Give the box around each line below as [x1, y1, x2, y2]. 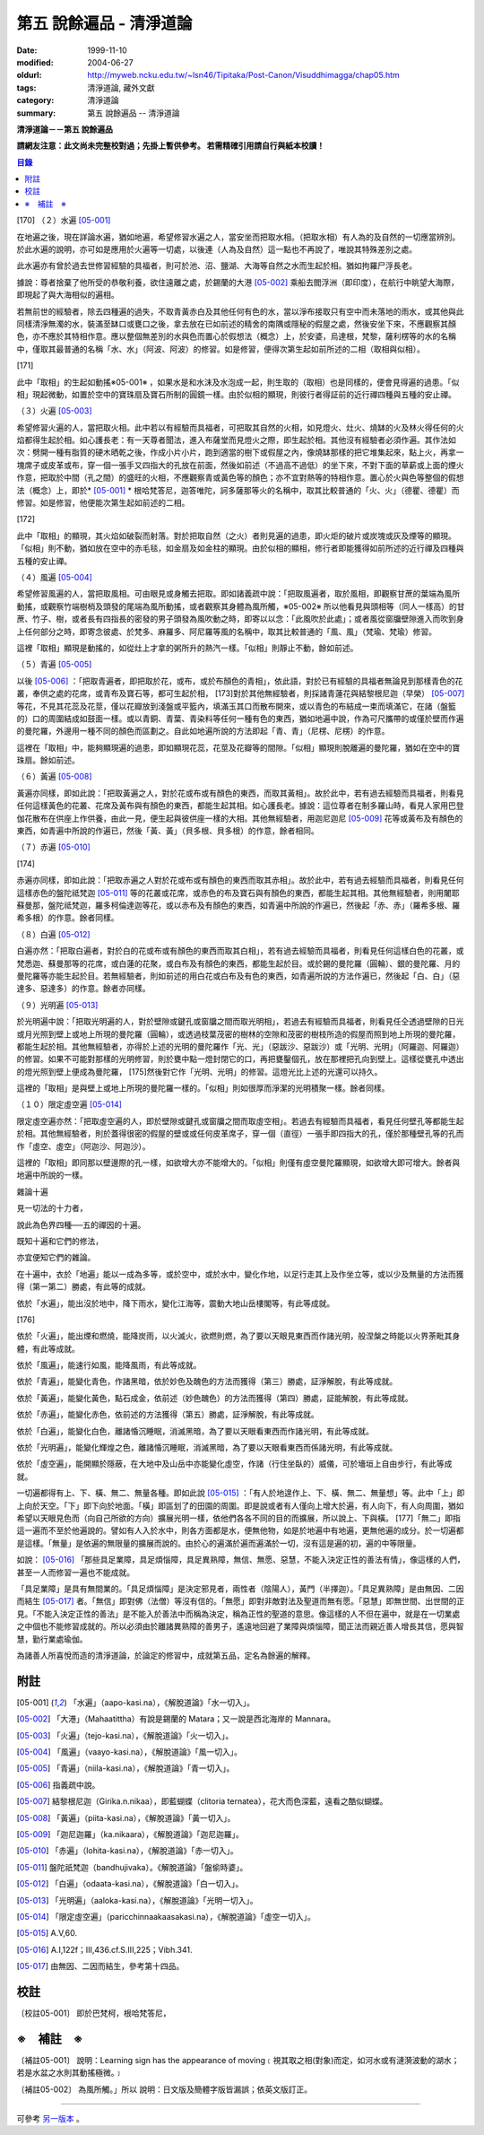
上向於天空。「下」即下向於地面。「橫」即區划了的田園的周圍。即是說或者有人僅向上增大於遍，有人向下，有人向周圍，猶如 [16, 1500, 464, 1511]
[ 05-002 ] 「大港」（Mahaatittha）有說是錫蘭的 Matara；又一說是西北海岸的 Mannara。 [16, 1713, 336, 1724]
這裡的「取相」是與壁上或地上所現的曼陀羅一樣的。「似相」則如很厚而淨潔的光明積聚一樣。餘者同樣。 [16, 1083, 390, 1094]
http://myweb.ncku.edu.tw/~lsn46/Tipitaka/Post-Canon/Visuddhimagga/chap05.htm [87, 70, 401, 81]
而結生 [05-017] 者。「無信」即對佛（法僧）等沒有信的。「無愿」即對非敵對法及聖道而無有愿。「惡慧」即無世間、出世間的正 [16, 1596, 465, 1607]
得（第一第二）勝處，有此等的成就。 [16, 1281, 151, 1292]
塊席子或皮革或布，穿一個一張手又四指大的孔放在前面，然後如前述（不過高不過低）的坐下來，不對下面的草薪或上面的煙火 [16, 459, 464, 470]
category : [16, 95, 55, 106]
